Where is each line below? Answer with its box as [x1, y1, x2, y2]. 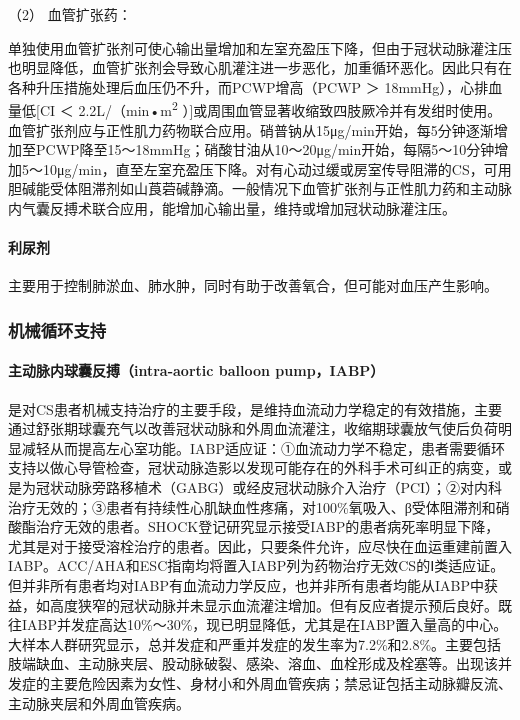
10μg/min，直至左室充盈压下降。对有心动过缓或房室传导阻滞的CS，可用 [42, 158, 512, 179]
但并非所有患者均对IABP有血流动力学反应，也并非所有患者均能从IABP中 [8, 574, 484, 595]
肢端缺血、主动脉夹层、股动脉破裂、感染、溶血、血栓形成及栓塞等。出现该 [8, 653, 498, 674]
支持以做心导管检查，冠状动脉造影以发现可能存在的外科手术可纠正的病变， [8, 457, 498, 478]
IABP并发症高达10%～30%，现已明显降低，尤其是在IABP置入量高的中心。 [21, 614, 508, 635]
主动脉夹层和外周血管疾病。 [8, 692, 190, 713]
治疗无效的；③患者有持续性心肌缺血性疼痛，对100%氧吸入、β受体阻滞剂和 [8, 496, 496, 517]
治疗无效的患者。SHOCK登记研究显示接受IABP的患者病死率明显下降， [35, 516, 500, 537]
